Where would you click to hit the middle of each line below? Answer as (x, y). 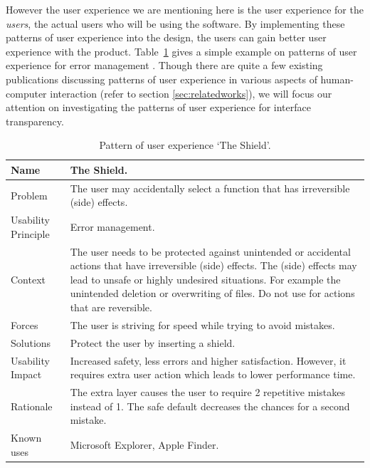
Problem (29, 195)
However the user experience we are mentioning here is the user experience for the (185, 9)
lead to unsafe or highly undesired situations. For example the (205, 279)
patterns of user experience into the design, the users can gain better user (166, 37)
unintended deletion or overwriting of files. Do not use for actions (212, 293)
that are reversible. (111, 307)
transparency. (35, 121)
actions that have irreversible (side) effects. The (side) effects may (213, 265)
